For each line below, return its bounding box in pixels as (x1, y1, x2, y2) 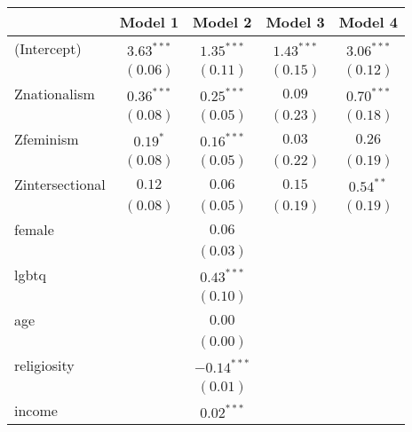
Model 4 (338, 12, 398, 32)
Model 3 (265, 12, 325, 32)
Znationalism (14, 83, 95, 104)
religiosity (14, 355, 75, 375)
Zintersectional (14, 174, 106, 194)
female (14, 219, 54, 240)
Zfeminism (14, 129, 79, 149)
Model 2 (193, 12, 252, 32)
